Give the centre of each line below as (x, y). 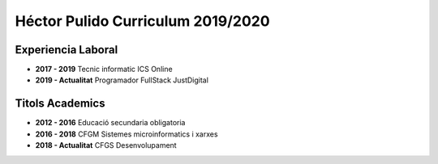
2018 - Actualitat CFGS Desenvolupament (106, 145)
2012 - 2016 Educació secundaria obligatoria (110, 123)
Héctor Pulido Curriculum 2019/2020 (143, 21)
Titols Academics (60, 104)
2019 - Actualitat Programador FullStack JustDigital (122, 80)
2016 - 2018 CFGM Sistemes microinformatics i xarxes (127, 134)
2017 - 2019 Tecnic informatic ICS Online (104, 69)
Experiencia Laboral (67, 50)
